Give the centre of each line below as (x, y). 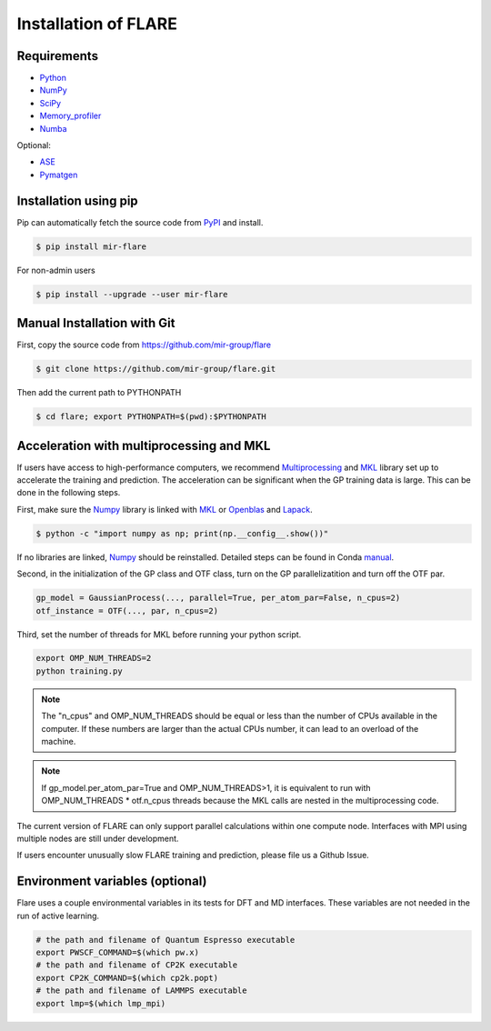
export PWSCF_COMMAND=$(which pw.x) (118, 953)
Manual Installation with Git (96, 323)
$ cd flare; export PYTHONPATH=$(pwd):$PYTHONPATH (151, 417)
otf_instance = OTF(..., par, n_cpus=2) (127, 611)
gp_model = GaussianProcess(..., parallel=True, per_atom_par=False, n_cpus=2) (218, 598)
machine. (59, 742)
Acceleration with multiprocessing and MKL (144, 445)
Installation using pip (77, 200)
